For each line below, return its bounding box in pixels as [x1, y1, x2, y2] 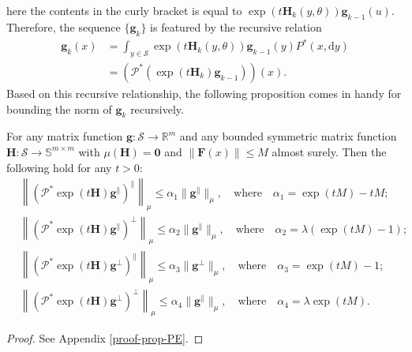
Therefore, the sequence [6, 18, 121, 35]
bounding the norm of [6, 100, 112, 117]
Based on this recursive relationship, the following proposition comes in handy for [6, 84, 402, 101]
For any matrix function [6, 128, 123, 144]
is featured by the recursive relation [150, 18, 322, 35]
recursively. [130, 100, 184, 117]
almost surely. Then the [272, 143, 387, 159]
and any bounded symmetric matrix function [179, 128, 397, 144]
